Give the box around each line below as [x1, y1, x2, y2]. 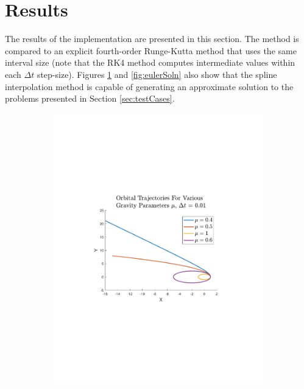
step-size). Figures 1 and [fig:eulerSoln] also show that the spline [37, 68, 277, 80]
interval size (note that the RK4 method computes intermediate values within [5, 56, 295, 69]
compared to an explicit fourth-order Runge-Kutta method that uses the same [5, 44, 297, 57]
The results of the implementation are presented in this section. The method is [5, 32, 299, 45]
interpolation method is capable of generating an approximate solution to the [5, 80, 294, 93]
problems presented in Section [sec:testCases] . [5, 92, 175, 105]
